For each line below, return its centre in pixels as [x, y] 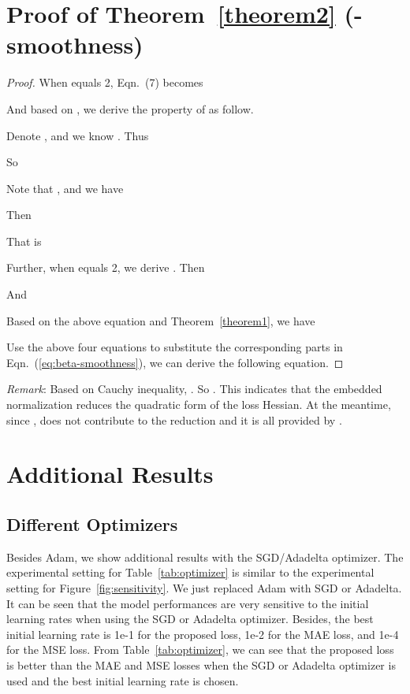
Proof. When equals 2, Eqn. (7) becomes [105, 82]
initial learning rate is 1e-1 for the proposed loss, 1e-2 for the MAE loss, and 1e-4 [203, 634]
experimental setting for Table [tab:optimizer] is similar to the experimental [190, 572]
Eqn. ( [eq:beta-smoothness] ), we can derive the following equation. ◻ [175, 362]
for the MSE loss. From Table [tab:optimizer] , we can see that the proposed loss [200, 649]
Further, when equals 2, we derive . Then [106, 267]
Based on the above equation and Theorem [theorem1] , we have [161, 320]
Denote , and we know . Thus [78, 135]
